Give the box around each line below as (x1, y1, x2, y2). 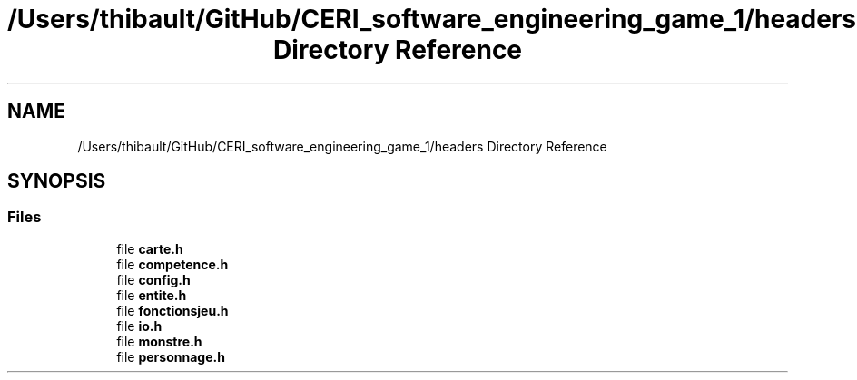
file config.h (116, 271, 191, 287)
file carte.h (116, 240, 183, 257)
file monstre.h (116, 333, 202, 349)
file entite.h (116, 287, 187, 303)
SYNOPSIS (7, 170, 106, 193)
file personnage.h (116, 348, 225, 365)
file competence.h (116, 256, 229, 272)
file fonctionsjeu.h (116, 302, 229, 318)
